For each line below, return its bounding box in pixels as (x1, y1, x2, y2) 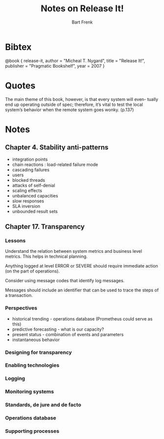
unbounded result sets (12, 208, 58, 214)
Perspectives (5, 305, 38, 312)
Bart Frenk (71, 19, 93, 25)
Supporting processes (5, 428, 60, 435)
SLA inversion (12, 203, 41, 209)
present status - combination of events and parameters (12, 331, 124, 337)
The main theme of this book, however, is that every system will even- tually (5, 96, 158, 102)
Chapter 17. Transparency (5, 222, 85, 231)
